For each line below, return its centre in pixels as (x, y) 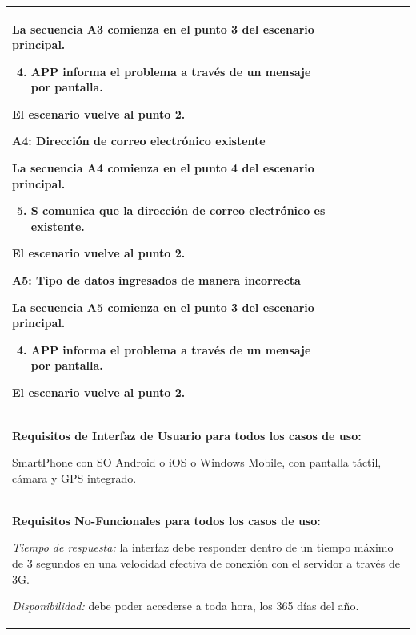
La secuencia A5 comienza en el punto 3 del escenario (163, 307)
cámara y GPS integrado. (74, 478)
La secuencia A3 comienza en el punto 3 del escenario (163, 28)
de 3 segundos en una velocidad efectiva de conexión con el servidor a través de (206, 563)
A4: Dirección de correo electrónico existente (139, 141)
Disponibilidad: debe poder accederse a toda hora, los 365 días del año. (186, 606)
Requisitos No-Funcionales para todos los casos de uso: (166, 520)
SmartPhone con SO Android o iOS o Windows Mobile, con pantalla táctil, (197, 462)
